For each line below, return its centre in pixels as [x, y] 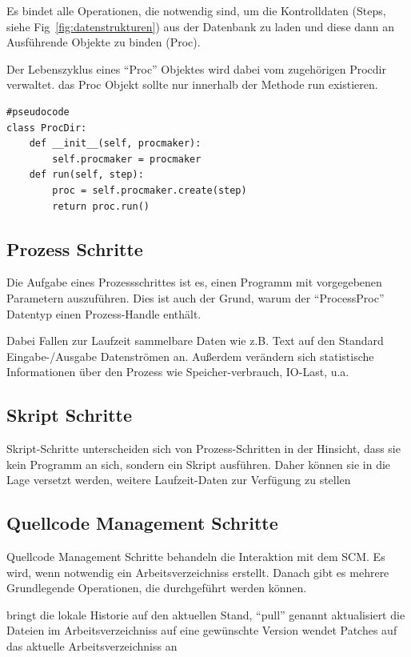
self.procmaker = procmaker [127, 159]
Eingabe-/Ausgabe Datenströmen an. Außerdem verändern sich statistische [190, 356]
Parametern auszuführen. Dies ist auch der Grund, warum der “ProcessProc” [196, 297]
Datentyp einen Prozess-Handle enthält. [104, 313]
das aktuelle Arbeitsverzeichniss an [92, 646]
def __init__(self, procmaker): [115, 144]
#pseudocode [38, 112]
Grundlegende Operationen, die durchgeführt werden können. [157, 588]
